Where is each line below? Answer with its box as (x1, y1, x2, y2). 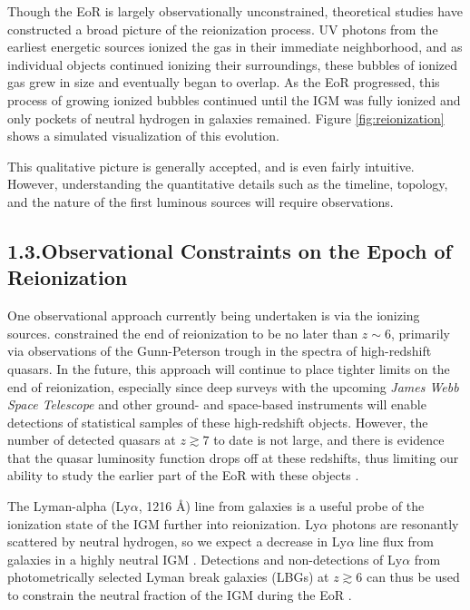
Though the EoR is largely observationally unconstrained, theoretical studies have (7, 2, 463, 20)
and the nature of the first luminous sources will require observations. (7, 192, 394, 211)
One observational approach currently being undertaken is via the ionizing (7, 306, 420, 325)
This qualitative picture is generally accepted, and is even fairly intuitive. (7, 156, 415, 175)
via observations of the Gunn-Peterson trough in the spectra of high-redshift (7, 341, 432, 360)
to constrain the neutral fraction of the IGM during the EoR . (7, 585, 352, 605)
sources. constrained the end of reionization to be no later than (7, 323, 358, 342)
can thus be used (366, 567, 460, 586)
